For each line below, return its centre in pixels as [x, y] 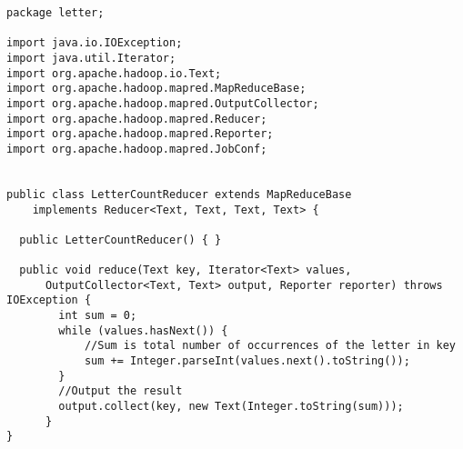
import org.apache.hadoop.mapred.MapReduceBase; [156, 89]
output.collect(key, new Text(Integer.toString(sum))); [231, 407]
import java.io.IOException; [95, 43]
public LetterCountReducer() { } [121, 239]
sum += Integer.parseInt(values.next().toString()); [247, 361]
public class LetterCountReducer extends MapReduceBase [179, 194]
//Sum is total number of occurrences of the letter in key [270, 346]
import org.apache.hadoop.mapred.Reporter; [140, 134]
